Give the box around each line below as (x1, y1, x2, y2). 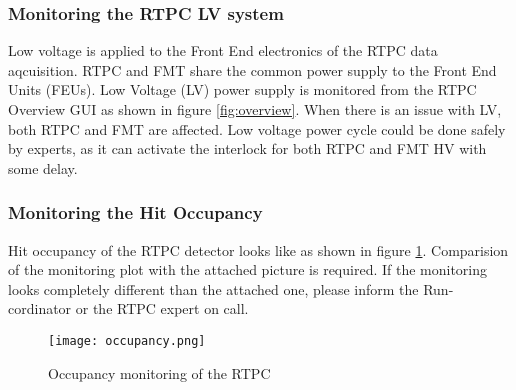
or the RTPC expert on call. (75, 298, 249, 319)
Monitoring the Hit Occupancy (8, 200, 263, 225)
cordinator (8, 298, 72, 319)
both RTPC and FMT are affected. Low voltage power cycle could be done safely (8, 118, 506, 139)
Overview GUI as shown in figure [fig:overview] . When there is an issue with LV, (8, 99, 502, 119)
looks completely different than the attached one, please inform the (8, 278, 419, 299)
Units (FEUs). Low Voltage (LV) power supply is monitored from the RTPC (8, 79, 477, 100)
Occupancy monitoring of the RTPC (48, 362, 271, 383)
